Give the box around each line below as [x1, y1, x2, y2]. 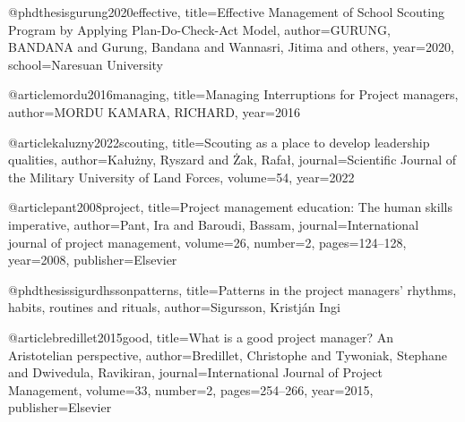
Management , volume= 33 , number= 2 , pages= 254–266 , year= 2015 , [8, 380, 374, 399]
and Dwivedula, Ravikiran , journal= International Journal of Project [8, 363, 383, 382]
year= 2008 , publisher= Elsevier [8, 250, 177, 269]
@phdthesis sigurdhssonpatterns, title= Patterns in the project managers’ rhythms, [8, 280, 457, 299]
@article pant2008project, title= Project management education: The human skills [8, 198, 452, 216]
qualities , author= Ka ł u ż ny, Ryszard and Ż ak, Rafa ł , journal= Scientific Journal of [8, 150, 457, 169]
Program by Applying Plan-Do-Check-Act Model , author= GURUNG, [8, 20, 391, 38]
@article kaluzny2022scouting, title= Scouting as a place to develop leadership [8, 132, 430, 151]
